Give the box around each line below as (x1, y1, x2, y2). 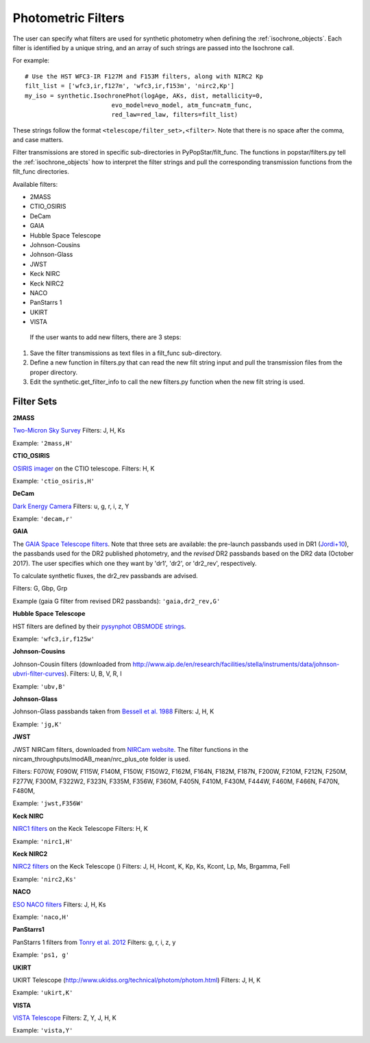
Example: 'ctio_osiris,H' (12, 477, 95, 485)
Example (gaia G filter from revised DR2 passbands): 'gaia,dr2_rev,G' (12, 597, 221, 605)
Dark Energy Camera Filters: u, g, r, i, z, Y (12, 502, 129, 510)
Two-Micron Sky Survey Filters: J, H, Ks (12, 426, 125, 435)
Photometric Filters (12, 10, 125, 25)
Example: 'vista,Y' (12, 1027, 73, 1035)
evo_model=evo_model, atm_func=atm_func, (111, 101, 253, 109)
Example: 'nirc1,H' (12, 837, 73, 845)
